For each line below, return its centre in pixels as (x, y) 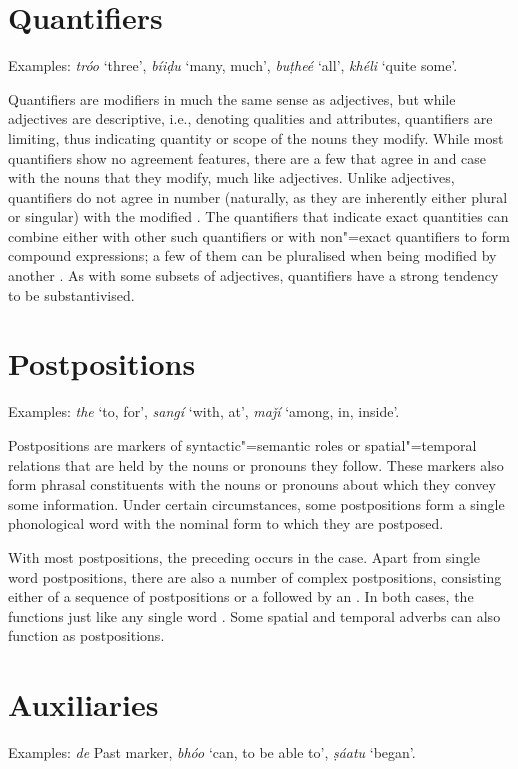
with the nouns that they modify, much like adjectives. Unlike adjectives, (231, 177)
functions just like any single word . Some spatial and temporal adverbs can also (254, 615)
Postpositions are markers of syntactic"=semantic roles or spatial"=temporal (242, 444)
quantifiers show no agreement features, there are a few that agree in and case (247, 157)
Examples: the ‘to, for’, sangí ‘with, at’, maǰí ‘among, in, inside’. (204, 411)
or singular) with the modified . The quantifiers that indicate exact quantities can (258, 216)
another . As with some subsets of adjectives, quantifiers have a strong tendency (253, 275)
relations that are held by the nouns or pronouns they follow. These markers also (256, 464)
